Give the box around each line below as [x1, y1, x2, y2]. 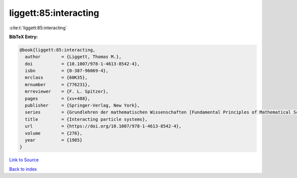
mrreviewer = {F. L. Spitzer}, [25, 89, 109, 94]
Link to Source [9, 157, 39, 163]
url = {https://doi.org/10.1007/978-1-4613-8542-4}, [25, 123, 182, 129]
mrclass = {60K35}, [25, 75, 88, 80]
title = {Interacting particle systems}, [25, 117, 148, 122]
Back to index [9, 166, 37, 172]
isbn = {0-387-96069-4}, [25, 68, 109, 74]
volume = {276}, [25, 130, 83, 136]
